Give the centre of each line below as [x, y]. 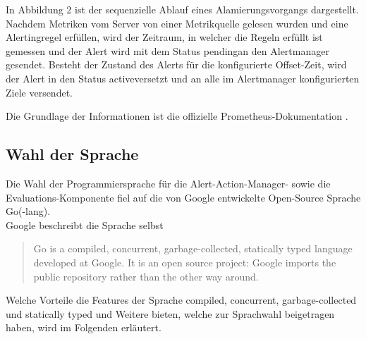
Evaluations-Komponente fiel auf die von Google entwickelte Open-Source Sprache [183, 197]
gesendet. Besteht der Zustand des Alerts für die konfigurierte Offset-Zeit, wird [176, 64]
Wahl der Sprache [72, 154]
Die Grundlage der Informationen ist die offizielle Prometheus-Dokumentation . [177, 116]
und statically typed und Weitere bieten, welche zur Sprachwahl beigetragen [170, 313]
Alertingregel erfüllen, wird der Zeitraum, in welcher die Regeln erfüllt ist [164, 37]
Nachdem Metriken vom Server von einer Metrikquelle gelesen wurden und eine [177, 23]
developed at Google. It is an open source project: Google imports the [185, 262]
